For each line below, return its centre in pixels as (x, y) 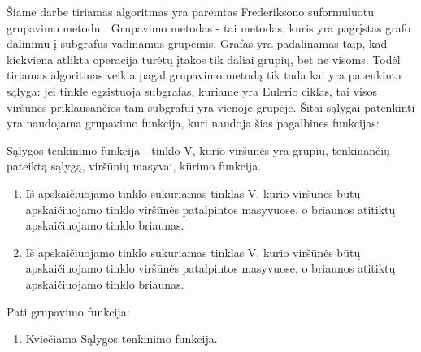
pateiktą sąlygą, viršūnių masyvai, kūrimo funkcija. (134, 166)
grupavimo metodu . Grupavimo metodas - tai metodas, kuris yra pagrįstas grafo (208, 27)
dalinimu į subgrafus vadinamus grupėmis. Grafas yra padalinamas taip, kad (197, 43)
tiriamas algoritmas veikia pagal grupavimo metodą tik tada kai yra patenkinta (204, 75)
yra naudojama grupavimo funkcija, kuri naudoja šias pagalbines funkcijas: (193, 123)
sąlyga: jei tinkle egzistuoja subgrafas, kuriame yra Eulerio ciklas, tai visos (192, 90)
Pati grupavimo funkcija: (68, 311)
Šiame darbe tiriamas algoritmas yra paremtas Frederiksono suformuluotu (191, 11)
